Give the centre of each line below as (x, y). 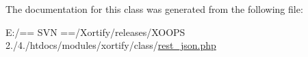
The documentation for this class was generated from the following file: (154, 9)
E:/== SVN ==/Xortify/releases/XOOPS (95, 32)
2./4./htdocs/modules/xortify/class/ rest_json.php (111, 45)
